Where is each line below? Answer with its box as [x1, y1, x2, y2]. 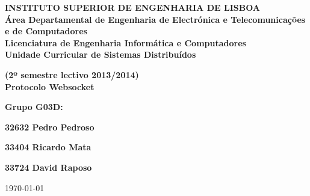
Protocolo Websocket [5, 80, 95, 93]
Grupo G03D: [5, 100, 63, 113]
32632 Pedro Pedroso [5, 120, 95, 133]
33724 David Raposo [5, 161, 92, 173]
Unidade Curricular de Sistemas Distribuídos [5, 48, 196, 61]
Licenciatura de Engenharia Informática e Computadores [5, 36, 246, 49]
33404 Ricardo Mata [5, 141, 91, 153]
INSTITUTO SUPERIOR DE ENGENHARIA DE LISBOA [5, 1, 260, 13]
